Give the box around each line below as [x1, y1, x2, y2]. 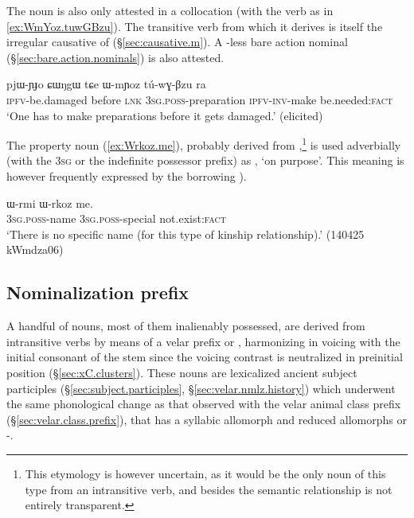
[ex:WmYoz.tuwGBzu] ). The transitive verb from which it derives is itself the [6, 18, 383, 34]
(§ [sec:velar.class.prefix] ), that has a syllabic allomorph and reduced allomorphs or [6, 411, 407, 427]
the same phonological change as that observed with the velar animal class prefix [6, 395, 401, 412]
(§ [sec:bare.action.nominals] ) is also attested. [6, 49, 225, 65]
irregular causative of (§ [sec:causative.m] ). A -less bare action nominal [6, 33, 348, 50]
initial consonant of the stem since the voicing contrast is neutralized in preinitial [6, 349, 403, 365]
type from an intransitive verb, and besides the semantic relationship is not [25, 481, 393, 497]
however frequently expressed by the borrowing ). [6, 168, 247, 184]
